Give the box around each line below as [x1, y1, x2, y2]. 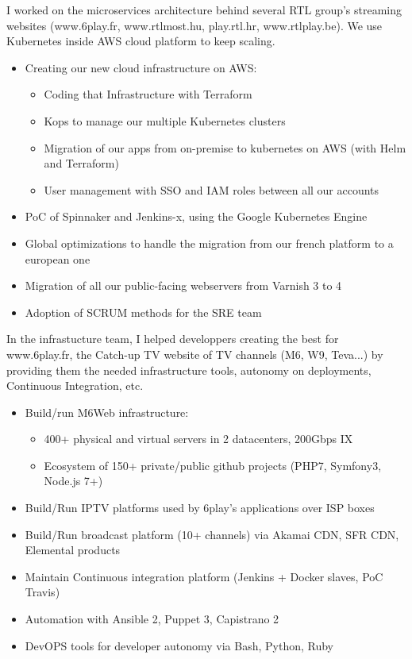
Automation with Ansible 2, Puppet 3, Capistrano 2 [25, 611, 279, 627]
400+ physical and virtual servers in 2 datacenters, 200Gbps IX [44, 430, 353, 447]
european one [25, 250, 90, 267]
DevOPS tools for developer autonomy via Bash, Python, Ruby [25, 637, 333, 653]
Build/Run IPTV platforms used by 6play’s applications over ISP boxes [25, 499, 375, 516]
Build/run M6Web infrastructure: [25, 403, 189, 420]
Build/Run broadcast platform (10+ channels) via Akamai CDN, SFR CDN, [25, 526, 399, 542]
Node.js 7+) [44, 472, 103, 489]
